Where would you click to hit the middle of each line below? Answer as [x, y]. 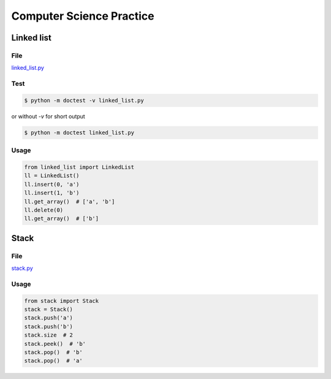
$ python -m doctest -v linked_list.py [84, 100]
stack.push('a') [49, 318]
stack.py [22, 268]
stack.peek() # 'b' [55, 344]
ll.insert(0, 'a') [52, 184]
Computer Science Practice [83, 16]
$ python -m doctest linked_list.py [79, 132]
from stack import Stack [62, 301]
